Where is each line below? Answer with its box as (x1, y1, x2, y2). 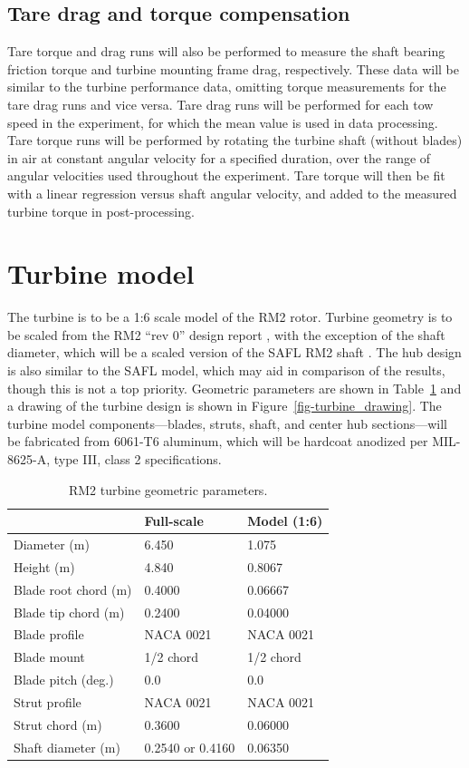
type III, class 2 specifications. (53, 450, 222, 469)
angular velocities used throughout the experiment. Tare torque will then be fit (7, 166, 445, 185)
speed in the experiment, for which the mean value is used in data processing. (7, 112, 438, 131)
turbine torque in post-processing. (7, 201, 195, 220)
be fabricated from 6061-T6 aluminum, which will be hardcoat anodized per (7, 432, 428, 451)
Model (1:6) (247, 511, 323, 530)
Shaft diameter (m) (14, 737, 120, 756)
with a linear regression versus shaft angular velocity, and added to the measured (7, 183, 457, 202)
